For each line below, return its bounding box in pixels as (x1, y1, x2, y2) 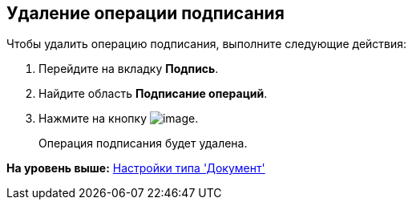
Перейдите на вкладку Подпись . (38, 62, 219, 76)
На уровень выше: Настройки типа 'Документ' (6, 161, 265, 176)
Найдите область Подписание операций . (38, 87, 268, 101)
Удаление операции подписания (6, 3, 285, 23)
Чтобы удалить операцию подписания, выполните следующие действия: (6, 37, 407, 51)
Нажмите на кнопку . (38, 111, 199, 126)
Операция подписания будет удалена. (38, 136, 248, 151)
